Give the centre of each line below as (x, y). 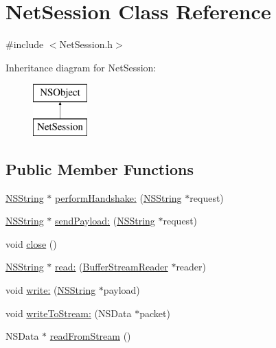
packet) (155, 313)
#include (25, 44)
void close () (31, 243)
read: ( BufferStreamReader (112, 267)
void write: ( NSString (51, 290)
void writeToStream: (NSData (69, 313)
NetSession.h (86, 44)
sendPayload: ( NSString (105, 221)
